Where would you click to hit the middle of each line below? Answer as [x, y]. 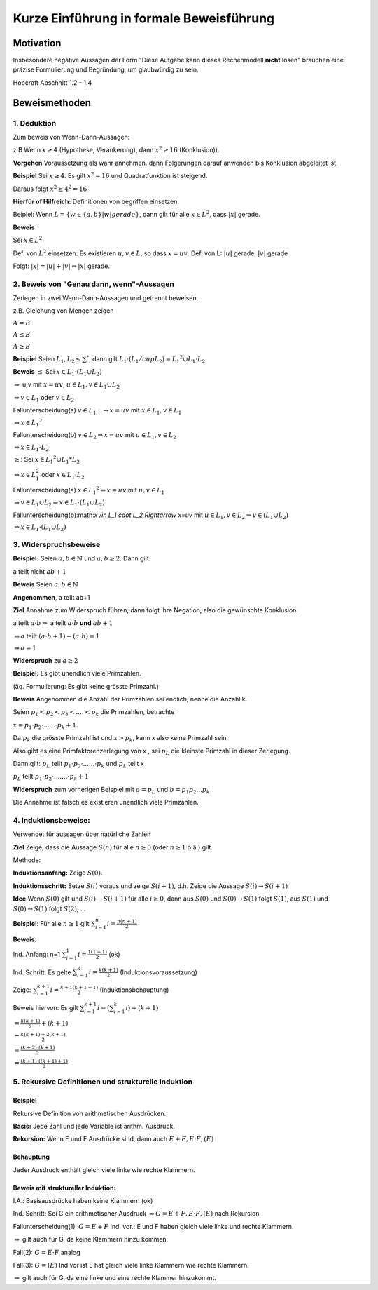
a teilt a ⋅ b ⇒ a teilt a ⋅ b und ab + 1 [63, 623]
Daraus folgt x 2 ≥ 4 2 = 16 [50, 188]
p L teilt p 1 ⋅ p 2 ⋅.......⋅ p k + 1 [51, 777]
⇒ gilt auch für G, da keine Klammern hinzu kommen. [91, 1239]
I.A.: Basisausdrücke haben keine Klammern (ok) [83, 1201]
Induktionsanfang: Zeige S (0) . [58, 873]
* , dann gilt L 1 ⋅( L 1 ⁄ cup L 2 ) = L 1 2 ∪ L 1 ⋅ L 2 [146, 359]
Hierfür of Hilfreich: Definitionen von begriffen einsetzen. [96, 201]
